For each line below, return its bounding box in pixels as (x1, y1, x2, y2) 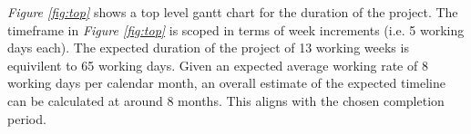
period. (7, 109, 46, 128)
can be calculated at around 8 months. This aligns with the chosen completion (7, 91, 445, 110)
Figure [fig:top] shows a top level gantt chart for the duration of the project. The (7, 3, 458, 21)
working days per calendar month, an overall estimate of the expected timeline (7, 73, 445, 92)
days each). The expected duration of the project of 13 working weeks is (7, 38, 409, 57)
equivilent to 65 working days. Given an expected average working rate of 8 (7, 55, 428, 74)
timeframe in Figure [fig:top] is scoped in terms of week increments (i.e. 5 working (7, 20, 465, 39)
